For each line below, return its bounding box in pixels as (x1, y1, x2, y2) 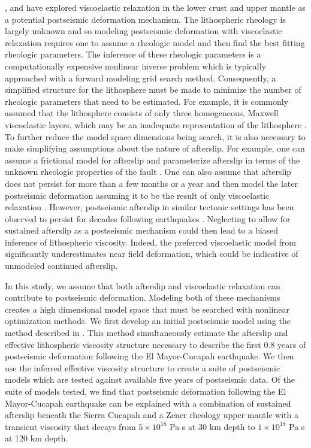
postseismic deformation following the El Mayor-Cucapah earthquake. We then (5, 350, 294, 362)
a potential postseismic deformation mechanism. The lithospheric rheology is (5, 13, 286, 25)
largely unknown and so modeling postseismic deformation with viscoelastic (5, 25, 282, 37)
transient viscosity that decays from (5, 420, 136, 432)
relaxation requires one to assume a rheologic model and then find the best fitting (5, 36, 305, 49)
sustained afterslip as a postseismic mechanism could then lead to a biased (5, 224, 279, 237)
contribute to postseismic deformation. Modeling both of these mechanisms (5, 291, 280, 304)
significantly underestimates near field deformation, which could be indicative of (5, 247, 298, 260)
